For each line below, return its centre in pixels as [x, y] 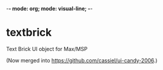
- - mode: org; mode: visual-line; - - [49, 9]
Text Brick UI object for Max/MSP [47, 49]
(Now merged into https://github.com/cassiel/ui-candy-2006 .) [82, 60]
